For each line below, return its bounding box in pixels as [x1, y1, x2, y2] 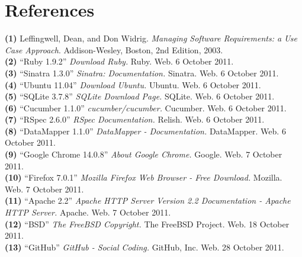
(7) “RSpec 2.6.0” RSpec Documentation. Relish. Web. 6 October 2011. [5, 113, 265, 126]
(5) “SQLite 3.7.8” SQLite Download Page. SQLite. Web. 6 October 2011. [5, 90, 275, 102]
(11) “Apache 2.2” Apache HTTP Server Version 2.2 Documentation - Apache [5, 194, 291, 207]
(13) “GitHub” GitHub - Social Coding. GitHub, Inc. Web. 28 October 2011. [5, 240, 284, 253]
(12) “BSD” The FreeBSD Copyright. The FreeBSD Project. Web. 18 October [5, 217, 290, 230]
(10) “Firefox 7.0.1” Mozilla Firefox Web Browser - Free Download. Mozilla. [5, 171, 282, 184]
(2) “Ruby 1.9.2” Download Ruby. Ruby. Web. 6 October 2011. [5, 55, 234, 68]
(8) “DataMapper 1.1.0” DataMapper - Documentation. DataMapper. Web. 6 [5, 124, 286, 137]
